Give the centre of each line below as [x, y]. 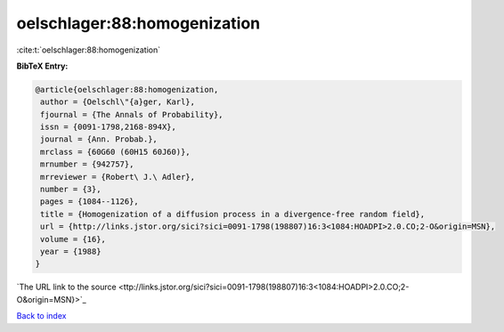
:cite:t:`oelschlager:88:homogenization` [88, 50]
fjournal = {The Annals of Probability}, [132, 114]
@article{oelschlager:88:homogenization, [127, 89]
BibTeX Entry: [42, 66]
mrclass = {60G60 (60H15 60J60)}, [115, 152]
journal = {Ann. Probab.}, [99, 139]
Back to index [41, 316]
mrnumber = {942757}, [87, 164]
